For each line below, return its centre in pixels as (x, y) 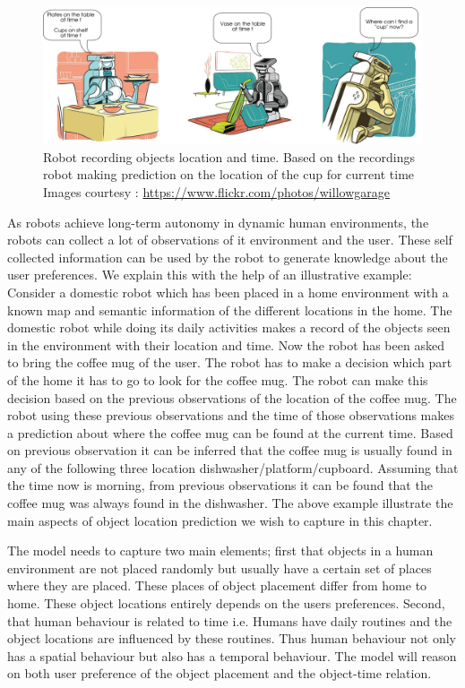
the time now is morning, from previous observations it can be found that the (220, 485)
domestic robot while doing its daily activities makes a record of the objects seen (229, 327)
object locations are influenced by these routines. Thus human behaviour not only (232, 638)
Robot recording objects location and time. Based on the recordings (229, 156)
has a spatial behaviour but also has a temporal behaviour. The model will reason (232, 655)
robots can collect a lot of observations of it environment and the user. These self (230, 240)
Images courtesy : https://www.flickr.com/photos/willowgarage (216, 191)
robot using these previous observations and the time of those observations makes (231, 415)
